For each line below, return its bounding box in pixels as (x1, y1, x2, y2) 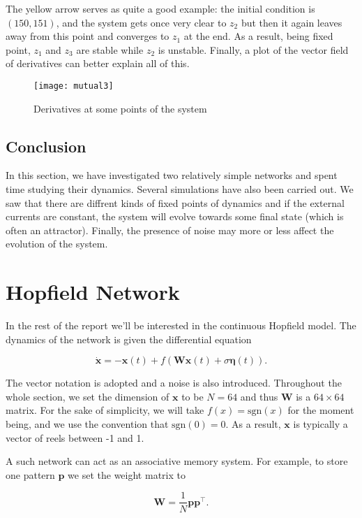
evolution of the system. (6, 236, 108, 251)
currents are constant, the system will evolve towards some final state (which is (6, 209, 344, 224)
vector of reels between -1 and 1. (6, 430, 144, 445)
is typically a (293, 417, 348, 431)
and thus (240, 389, 278, 403)
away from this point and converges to (6, 29, 169, 43)
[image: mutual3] (33, 80, 114, 91)
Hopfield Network (6, 278, 180, 306)
